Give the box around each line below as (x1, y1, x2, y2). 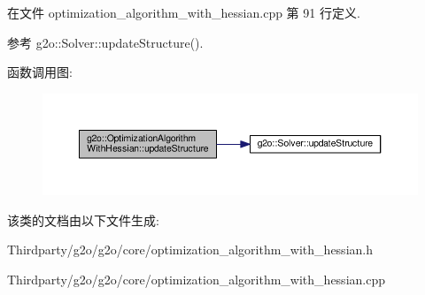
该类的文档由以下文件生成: (7, 210, 159, 229)
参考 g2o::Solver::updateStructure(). (7, 33, 204, 51)
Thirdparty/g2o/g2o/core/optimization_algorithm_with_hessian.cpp (7, 269, 385, 288)
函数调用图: (7, 63, 73, 81)
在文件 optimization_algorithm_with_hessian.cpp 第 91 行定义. (7, 4, 360, 21)
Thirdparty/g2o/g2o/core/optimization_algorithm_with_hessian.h (7, 240, 373, 259)
